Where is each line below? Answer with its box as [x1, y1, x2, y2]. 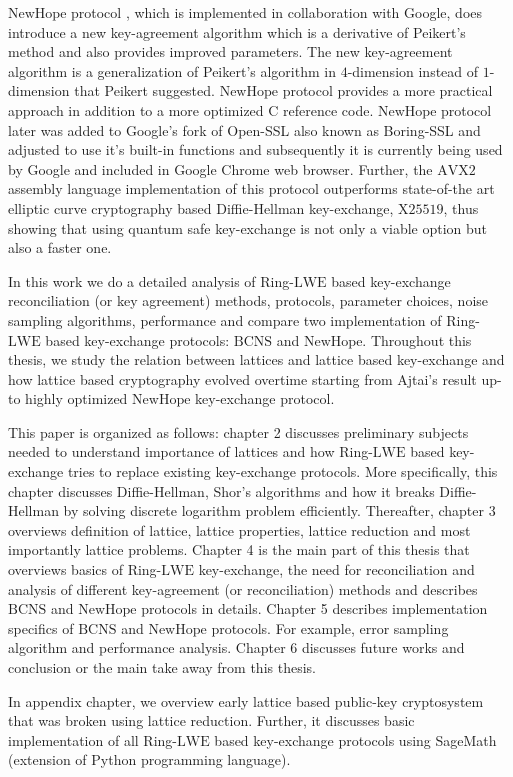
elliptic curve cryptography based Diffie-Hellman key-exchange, [8, 197, 394, 218]
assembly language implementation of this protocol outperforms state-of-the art [8, 178, 495, 199]
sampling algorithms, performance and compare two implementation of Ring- [8, 309, 480, 330]
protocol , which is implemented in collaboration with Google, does [71, 2, 483, 22]
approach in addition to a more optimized [8, 99, 264, 120]
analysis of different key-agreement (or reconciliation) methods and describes [8, 578, 478, 599]
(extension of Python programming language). [8, 749, 291, 770]
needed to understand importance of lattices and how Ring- [8, 441, 373, 462]
